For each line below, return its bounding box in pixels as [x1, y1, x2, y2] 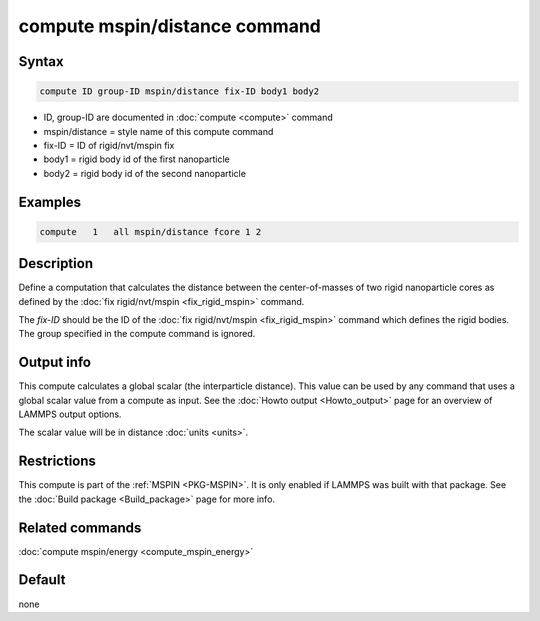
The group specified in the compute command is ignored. [18, 328, 256, 340]
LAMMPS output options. [18, 408, 122, 420]
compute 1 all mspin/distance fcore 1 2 [39, 226, 262, 237]
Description [18, 255, 94, 272]
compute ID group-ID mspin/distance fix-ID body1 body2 [39, 86, 320, 97]
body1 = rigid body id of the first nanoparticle [43, 153, 230, 165]
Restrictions [18, 453, 97, 470]
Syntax [18, 53, 64, 70]
